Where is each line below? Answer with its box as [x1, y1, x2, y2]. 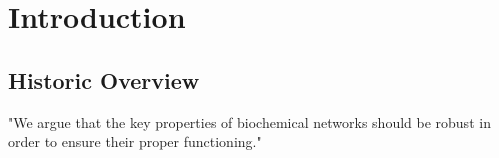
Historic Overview [8, 64, 200, 95]
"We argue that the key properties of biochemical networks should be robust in [8, 111, 491, 132]
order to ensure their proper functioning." [8, 131, 262, 152]
